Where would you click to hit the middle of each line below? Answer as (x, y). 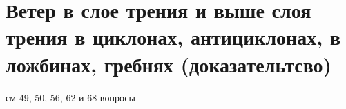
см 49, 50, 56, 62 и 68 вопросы (70, 97)
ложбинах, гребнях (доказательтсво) (169, 64)
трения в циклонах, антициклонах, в (173, 37)
